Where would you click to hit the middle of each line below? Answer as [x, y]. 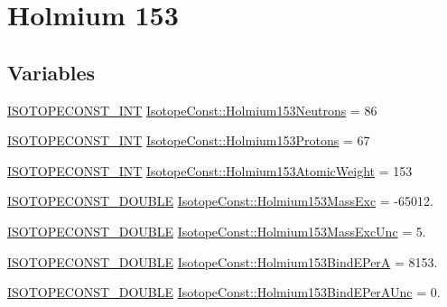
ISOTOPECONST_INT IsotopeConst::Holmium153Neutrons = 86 [192, 110]
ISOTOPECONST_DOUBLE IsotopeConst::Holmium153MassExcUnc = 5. [217, 231]
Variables [51, 72]
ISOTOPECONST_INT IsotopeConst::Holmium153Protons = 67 [189, 140]
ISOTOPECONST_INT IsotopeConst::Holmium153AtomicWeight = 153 [210, 170]
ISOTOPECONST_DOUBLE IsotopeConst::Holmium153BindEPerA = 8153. [223, 261]
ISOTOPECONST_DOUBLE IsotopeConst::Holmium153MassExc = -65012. [220, 201]
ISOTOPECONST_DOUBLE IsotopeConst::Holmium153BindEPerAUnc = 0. [224, 292]
